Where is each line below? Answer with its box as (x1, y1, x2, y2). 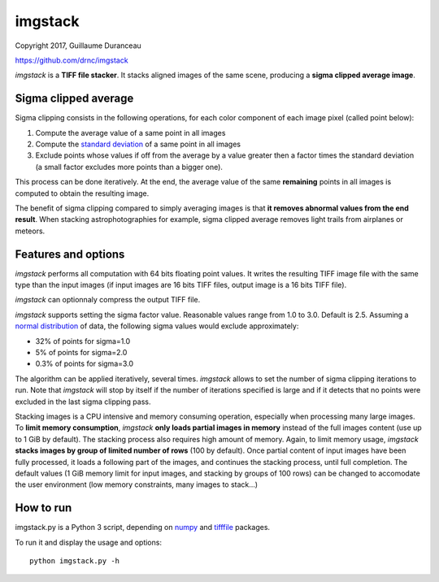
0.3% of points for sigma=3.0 (35, 358, 134, 369)
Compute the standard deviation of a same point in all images (35, 139, 241, 150)
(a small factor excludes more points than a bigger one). (35, 162, 224, 172)
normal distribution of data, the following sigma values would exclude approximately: (15, 321, 299, 331)
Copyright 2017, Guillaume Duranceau (15, 41, 141, 50)
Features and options (15, 247, 125, 261)
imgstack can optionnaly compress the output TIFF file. (15, 295, 201, 305)
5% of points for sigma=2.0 (35, 348, 128, 357)
